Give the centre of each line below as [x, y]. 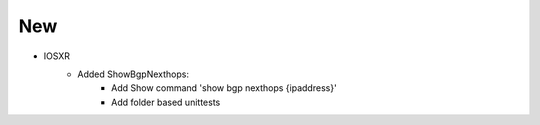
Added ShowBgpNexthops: [133, 74]
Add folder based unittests [166, 102]
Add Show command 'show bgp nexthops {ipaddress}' [224, 88]
